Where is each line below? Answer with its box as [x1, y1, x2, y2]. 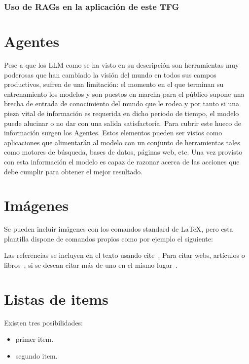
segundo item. [15, 350, 58, 361]
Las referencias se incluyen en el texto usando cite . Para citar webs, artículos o [4, 250, 245, 260]
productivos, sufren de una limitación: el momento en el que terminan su [4, 79, 224, 89]
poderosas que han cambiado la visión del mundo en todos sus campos [4, 69, 216, 80]
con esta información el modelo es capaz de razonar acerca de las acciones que [4, 156, 240, 166]
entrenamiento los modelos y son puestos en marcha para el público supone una [4, 88, 245, 99]
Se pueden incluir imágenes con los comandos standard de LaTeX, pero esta [4, 224, 233, 234]
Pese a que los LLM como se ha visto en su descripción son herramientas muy [4, 59, 239, 70]
